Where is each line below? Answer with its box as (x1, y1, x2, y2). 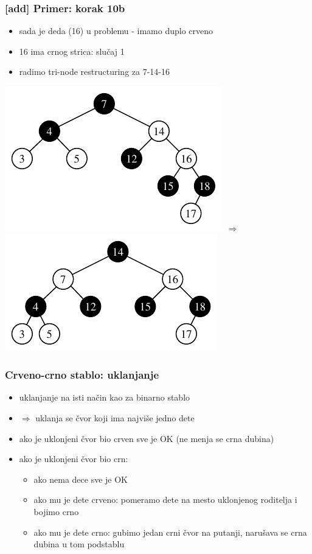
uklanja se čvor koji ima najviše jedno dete (35, 412, 195, 424)
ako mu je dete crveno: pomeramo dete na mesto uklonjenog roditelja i (33, 493, 297, 506)
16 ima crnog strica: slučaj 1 (19, 44, 125, 57)
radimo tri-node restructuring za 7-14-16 (19, 65, 170, 78)
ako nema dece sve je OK (33, 472, 128, 485)
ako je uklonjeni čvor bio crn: (19, 452, 128, 465)
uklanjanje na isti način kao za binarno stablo (19, 391, 190, 404)
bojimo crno (33, 505, 79, 517)
